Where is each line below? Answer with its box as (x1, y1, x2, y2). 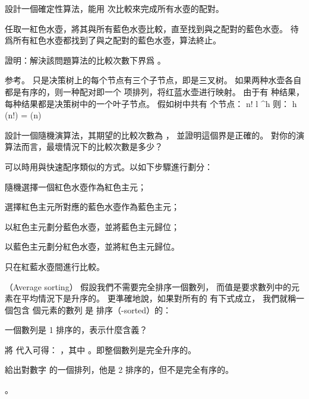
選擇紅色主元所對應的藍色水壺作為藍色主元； (5, 200, 179, 213)
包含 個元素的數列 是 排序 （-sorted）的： (12, 303, 172, 316)
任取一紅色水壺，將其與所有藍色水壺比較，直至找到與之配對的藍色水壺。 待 (5, 22, 299, 34)
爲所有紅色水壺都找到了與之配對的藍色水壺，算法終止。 (5, 34, 221, 46)
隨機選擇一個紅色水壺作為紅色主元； (5, 180, 146, 193)
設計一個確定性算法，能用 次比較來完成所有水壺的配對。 (5, 2, 224, 14)
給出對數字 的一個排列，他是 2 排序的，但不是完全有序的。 (5, 363, 234, 376)
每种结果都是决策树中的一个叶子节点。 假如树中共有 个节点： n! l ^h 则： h (5, 97, 297, 109)
